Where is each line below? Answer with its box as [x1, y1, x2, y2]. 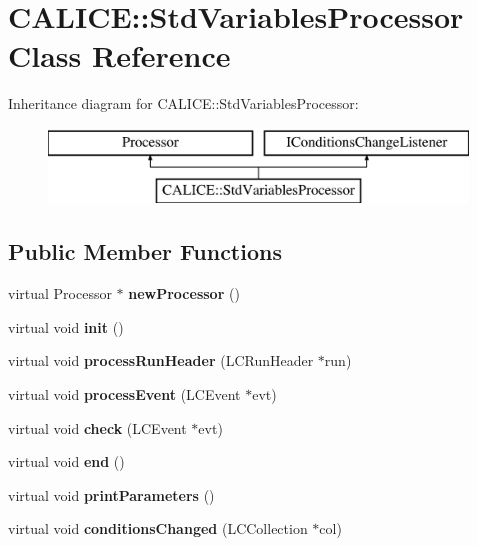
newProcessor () [128, 283, 240, 304]
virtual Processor [8, 283, 112, 304]
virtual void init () [8, 316, 124, 337]
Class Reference [8, 35, 231, 76]
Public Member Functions [8, 236, 282, 267]
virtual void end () [8, 451, 125, 472]
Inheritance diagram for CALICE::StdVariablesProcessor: [8, 93, 359, 114]
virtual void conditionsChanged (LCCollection [8, 518, 308, 539]
